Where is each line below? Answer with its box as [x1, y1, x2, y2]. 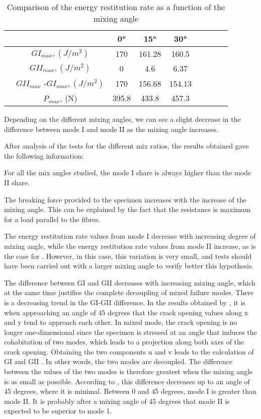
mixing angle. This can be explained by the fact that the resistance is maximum [4, 204, 251, 215]
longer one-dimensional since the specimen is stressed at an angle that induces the [4, 326, 257, 337]
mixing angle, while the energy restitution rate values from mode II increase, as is [4, 240, 256, 251]
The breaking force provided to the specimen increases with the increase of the [4, 194, 246, 204]
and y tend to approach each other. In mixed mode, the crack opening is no [4, 317, 237, 327]
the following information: [4, 150, 84, 161]
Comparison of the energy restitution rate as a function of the [7, 1, 225, 13]
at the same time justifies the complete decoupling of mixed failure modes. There [4, 287, 254, 298]
